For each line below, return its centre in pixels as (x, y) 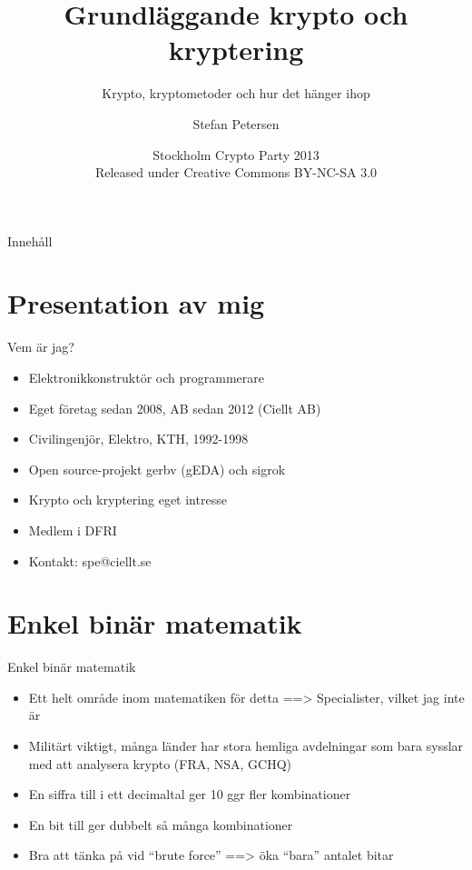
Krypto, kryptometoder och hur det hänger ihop (236, 93)
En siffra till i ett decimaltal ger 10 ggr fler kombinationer (190, 794)
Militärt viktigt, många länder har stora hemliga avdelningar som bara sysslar (246, 746)
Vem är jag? (41, 347)
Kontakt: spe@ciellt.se (90, 560)
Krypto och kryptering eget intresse (128, 500)
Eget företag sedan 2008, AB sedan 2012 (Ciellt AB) (175, 408)
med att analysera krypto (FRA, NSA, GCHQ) (160, 763)
